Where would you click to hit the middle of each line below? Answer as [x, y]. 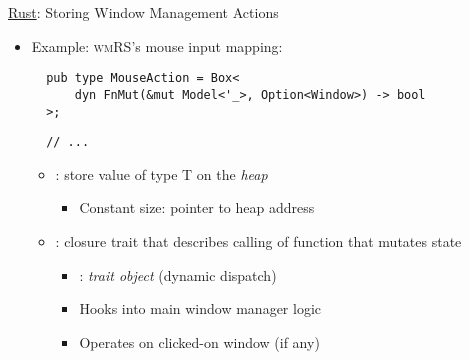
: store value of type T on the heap [161, 173]
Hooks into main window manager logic [200, 308]
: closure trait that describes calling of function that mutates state [258, 241]
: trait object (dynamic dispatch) [178, 274]
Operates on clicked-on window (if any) [199, 341]
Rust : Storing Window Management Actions [143, 12]
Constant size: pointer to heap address [197, 207]
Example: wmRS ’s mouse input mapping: [157, 45]
